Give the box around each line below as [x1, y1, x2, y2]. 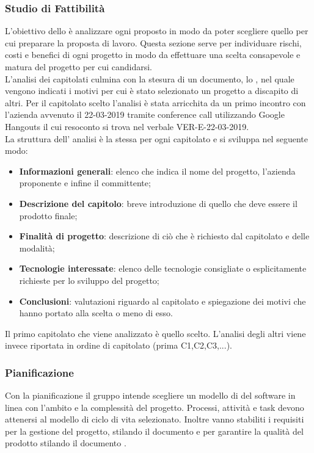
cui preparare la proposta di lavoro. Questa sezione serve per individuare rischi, [5, 36, 302, 49]
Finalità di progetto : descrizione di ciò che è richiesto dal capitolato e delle [19, 230, 310, 242]
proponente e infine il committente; [19, 176, 151, 189]
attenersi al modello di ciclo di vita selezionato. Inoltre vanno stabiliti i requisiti [5, 413, 304, 426]
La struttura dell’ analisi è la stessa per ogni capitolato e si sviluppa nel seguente [5, 132, 308, 145]
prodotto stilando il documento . [5, 437, 126, 449]
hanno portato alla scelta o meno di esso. [19, 306, 173, 319]
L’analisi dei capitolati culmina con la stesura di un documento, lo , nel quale [5, 72, 294, 85]
